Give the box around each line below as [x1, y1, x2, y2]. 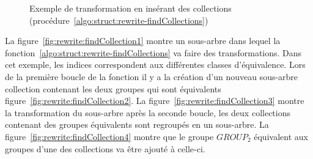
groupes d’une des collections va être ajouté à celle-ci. [5, 142, 205, 155]
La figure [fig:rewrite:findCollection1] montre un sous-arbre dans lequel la [5, 34, 281, 47]
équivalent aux [254, 130, 308, 142]
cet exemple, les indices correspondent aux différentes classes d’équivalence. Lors [5, 58, 306, 71]
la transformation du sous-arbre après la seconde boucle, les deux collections [5, 106, 290, 119]
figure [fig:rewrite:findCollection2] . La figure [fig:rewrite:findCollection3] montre [5, 94, 304, 107]
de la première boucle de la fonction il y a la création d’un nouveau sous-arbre [5, 70, 298, 83]
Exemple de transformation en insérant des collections [29, 2, 232, 14]
